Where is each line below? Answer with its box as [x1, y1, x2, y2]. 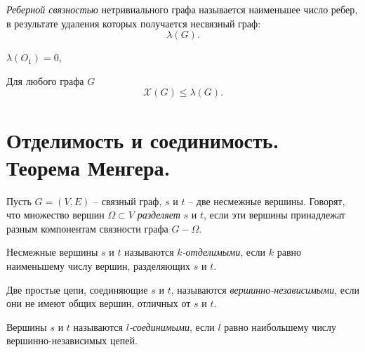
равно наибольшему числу [224, 319, 337, 334]
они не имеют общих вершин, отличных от [6, 296, 191, 311]
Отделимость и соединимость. [6, 125, 279, 154]
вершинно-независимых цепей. [6, 333, 138, 348]
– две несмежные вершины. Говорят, [188, 193, 345, 208]
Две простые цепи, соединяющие [6, 282, 148, 296]
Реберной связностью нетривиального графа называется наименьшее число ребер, [6, 2, 358, 16]
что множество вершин [6, 207, 105, 222]
